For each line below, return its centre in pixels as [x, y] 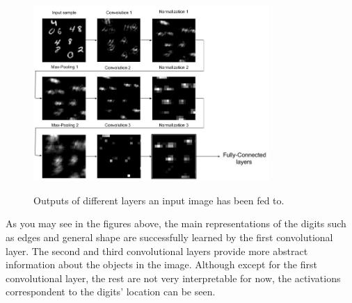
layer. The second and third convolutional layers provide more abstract [157, 251]
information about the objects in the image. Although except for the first [161, 264]
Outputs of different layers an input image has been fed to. [159, 200]
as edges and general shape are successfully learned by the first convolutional [169, 237]
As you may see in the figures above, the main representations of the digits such [176, 223]
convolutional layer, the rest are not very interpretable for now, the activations [173, 278]
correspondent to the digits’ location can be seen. [111, 292]
